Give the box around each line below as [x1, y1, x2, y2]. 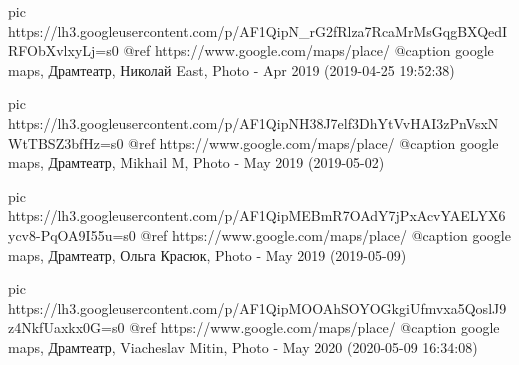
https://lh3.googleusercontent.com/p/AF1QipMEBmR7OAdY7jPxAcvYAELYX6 [8, 205, 506, 226]
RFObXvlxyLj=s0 [8, 40, 119, 61]
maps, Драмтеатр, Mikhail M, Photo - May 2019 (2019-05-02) [8, 152, 385, 173]
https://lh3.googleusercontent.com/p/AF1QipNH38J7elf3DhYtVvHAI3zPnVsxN [8, 112, 499, 133]
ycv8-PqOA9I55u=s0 [8, 224, 136, 245]
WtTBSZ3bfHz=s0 [8, 132, 124, 153]
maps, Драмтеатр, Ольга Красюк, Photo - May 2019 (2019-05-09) [8, 244, 407, 265]
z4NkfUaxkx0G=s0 [8, 317, 125, 338]
